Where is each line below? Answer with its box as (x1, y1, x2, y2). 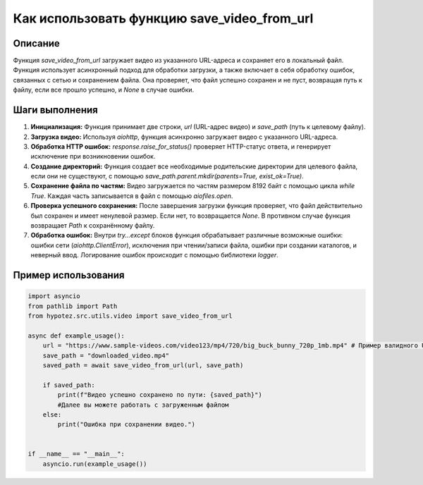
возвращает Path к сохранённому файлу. (30, 221, 155, 230)
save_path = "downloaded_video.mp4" (42, 351, 169, 360)
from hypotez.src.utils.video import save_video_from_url (27, 312, 233, 320)
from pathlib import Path (27, 302, 118, 310)
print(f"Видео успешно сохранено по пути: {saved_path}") (57, 391, 262, 399)
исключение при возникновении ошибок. (30, 152, 156, 161)
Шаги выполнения (13, 104, 98, 116)
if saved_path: (42, 381, 95, 389)
